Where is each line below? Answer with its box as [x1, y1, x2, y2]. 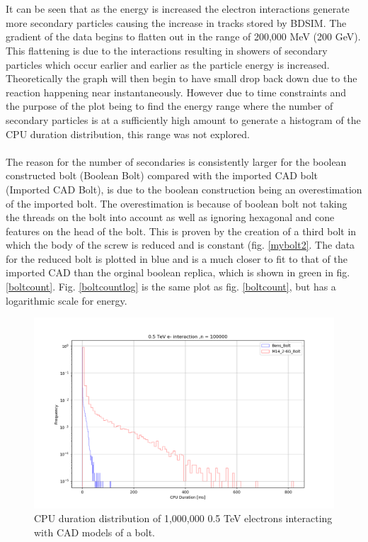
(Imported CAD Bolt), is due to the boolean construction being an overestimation [6, 181, 362, 196]
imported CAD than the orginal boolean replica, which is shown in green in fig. [6, 265, 350, 280]
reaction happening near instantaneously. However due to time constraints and [6, 84, 347, 99]
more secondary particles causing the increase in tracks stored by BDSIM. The [6, 15, 347, 30]
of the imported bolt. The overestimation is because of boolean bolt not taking [6, 196, 347, 210]
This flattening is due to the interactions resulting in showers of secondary [6, 43, 328, 57]
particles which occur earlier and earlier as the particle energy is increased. [6, 57, 330, 72]
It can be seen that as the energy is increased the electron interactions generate [6, 1, 350, 16]
